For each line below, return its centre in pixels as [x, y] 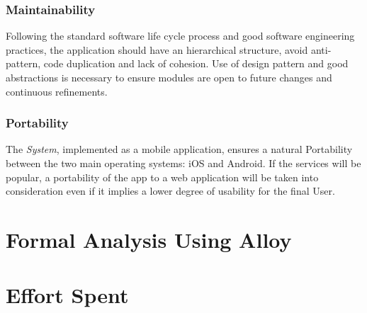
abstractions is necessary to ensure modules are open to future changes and [169, 77]
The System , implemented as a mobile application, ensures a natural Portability [179, 149]
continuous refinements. [57, 91]
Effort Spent [67, 295]
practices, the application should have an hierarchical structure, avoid [157, 49]
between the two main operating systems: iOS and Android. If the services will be [183, 163]
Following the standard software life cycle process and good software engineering [180, 36]
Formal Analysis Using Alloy [149, 239]
